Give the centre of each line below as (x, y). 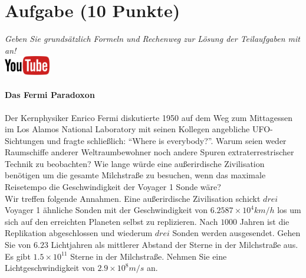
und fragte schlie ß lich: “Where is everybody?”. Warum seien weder (167, 140)
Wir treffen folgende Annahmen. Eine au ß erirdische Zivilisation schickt (133, 198)
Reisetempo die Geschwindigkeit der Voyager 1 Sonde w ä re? (113, 187)
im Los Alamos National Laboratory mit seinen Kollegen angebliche (127, 129)
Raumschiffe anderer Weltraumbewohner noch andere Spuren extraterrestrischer (149, 152)
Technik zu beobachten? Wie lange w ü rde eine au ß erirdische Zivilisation (135, 163)
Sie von (18, 245)
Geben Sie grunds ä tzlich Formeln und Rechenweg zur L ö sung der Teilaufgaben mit (152, 39)
